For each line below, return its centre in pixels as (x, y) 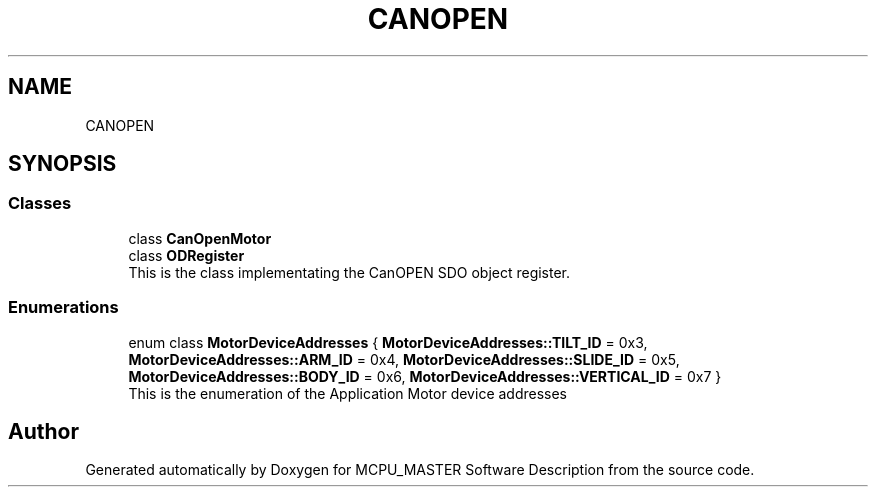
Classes (40, 203)
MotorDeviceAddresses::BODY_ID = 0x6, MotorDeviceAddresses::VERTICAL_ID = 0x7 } (425, 376)
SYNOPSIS (62, 164)
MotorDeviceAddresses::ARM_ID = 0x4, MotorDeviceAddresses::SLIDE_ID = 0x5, (404, 359)
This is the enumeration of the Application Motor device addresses (348, 393)
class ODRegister (186, 255)
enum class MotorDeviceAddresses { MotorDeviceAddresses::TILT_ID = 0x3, (388, 342)
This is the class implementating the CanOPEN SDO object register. (349, 272)
